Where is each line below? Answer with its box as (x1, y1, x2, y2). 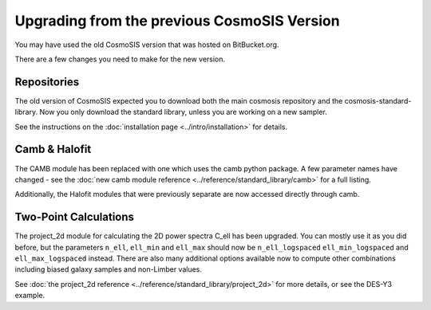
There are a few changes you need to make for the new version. (14, 54, 226, 64)
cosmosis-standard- (344, 96, 412, 105)
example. (14, 291, 45, 300)
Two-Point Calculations (14, 210, 135, 224)
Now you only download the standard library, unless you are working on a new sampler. (39, 108, 327, 117)
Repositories (14, 75, 80, 88)
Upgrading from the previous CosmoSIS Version (14, 12, 340, 29)
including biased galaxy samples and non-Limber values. (14, 265, 203, 274)
